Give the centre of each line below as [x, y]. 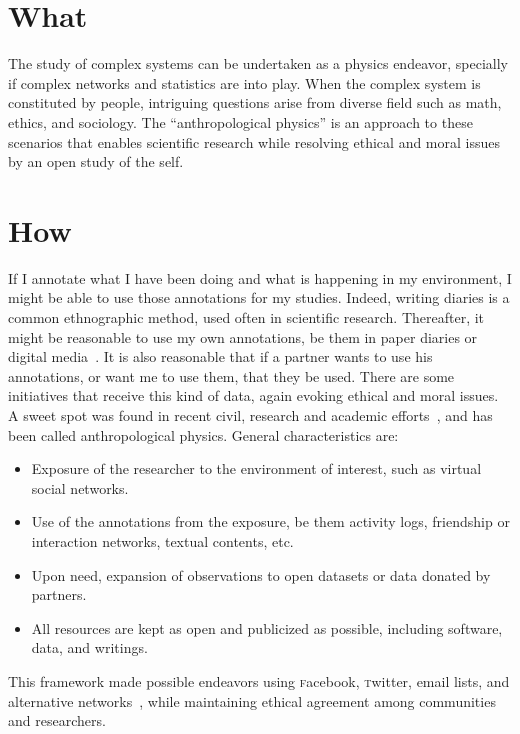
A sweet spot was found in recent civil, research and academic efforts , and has [250, 414]
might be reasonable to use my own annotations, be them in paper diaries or [243, 336]
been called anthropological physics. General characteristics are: [203, 434]
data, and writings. [89, 647]
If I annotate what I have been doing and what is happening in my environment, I [260, 277]
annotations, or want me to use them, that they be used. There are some [231, 375]
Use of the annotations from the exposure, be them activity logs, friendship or [270, 521]
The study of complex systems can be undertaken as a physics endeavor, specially [258, 63]
